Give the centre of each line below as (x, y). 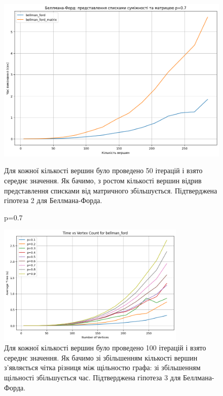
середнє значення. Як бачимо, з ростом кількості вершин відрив (103, 181)
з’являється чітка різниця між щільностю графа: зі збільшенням (102, 367)
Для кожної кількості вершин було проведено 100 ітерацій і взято (105, 348)
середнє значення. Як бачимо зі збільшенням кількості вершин (101, 357)
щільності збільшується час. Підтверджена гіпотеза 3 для (92, 378)
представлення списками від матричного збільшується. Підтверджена (111, 190)
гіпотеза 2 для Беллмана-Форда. (53, 200)
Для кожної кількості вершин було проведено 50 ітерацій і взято (103, 170)
